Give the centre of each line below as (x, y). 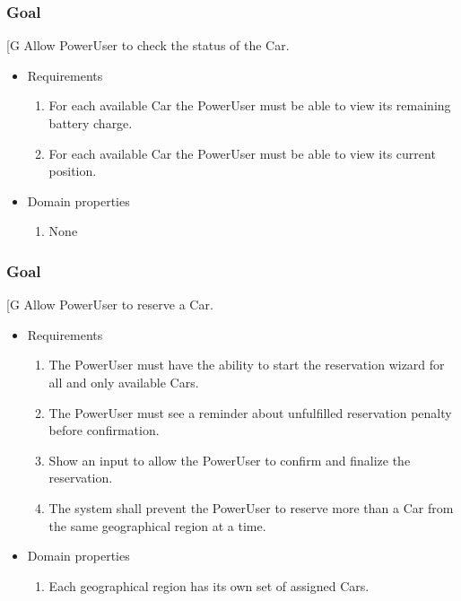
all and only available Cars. (124, 382)
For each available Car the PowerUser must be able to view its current (242, 153)
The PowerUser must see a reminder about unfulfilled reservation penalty (250, 412)
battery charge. (91, 123)
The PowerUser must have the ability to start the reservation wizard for (247, 365)
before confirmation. (104, 430)
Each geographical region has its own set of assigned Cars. (209, 585)
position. (73, 171)
